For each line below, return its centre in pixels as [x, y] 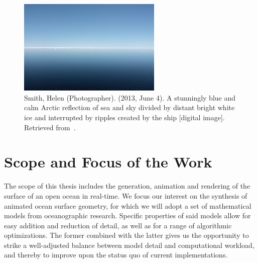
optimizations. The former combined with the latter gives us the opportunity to [126, 235]
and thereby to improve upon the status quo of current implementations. [116, 255]
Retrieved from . [50, 127]
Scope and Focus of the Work [108, 162]
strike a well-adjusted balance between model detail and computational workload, [129, 245]
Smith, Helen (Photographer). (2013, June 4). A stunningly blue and [130, 97]
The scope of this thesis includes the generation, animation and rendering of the [127, 186]
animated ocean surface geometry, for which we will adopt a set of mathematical [128, 205]
